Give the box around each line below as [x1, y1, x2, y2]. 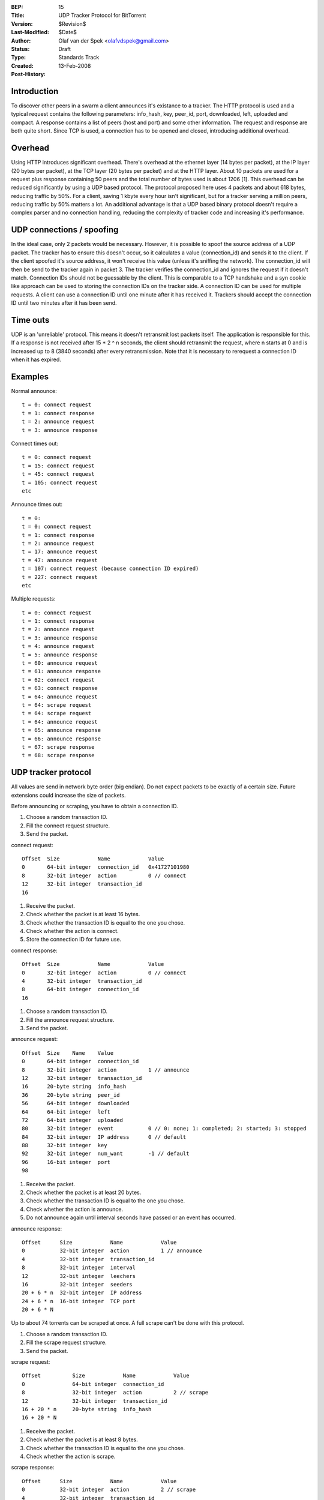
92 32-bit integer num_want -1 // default [22, 1150, 190, 1157]
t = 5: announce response [22, 651, 98, 658]
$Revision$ [58, 20, 86, 27]
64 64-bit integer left [22, 1108, 111, 1115]
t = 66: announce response [22, 735, 101, 742]
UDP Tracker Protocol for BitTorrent [58, 12, 146, 19]
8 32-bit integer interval [22, 1264, 136, 1271]
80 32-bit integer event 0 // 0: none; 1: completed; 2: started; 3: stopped [22, 1125, 307, 1132]
